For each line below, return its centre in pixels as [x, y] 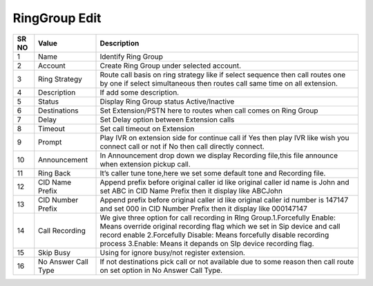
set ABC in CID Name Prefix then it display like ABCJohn [191, 191]
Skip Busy [54, 252]
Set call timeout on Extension [147, 128]
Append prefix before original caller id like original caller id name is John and [224, 182]
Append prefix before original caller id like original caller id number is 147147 [224, 200]
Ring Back [55, 173]
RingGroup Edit [57, 18]
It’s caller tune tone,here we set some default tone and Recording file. [213, 173]
